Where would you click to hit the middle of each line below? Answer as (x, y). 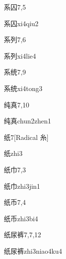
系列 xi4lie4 (20, 55)
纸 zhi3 (13, 153)
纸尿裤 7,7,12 (22, 235)
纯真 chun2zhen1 (27, 121)
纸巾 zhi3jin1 (22, 186)
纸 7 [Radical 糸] (26, 137)
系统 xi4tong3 (23, 88)
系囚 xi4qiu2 (21, 23)
